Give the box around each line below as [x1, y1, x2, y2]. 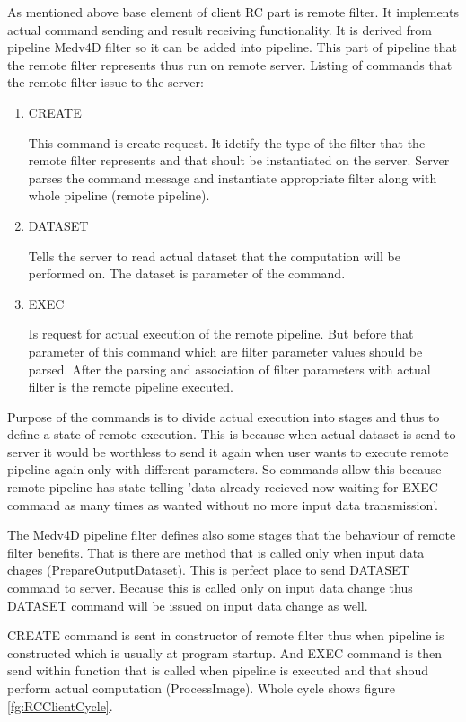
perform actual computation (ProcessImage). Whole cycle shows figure [7, 679, 395, 697]
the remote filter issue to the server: [7, 73, 204, 92]
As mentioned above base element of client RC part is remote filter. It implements [7, 3, 459, 21]
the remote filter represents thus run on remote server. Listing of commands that [7, 55, 453, 74]
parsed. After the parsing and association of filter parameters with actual [28, 359, 431, 378]
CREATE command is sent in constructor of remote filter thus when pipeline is [7, 626, 444, 645]
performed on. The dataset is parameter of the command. [28, 264, 346, 283]
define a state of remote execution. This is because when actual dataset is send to [7, 425, 456, 444]
